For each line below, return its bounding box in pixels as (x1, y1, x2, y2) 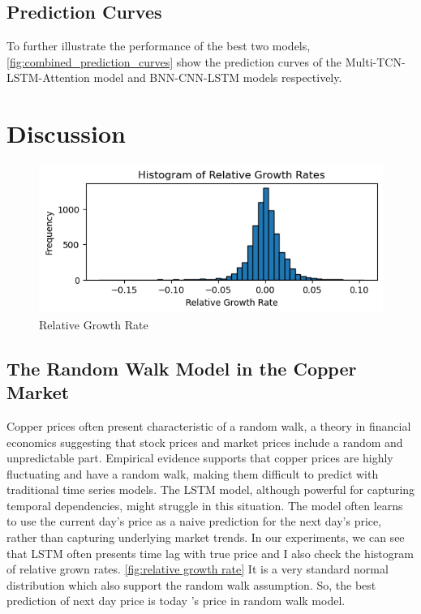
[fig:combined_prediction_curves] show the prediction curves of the (6, 53, 342, 70)
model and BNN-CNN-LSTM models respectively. (93, 69, 342, 86)
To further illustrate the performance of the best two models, (6, 37, 311, 54)
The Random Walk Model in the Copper (6, 355, 357, 380)
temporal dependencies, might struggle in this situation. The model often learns (6, 496, 403, 513)
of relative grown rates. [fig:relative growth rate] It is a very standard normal (6, 560, 389, 578)
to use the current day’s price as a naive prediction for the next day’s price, (6, 513, 382, 530)
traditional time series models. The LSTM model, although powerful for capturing (6, 481, 415, 498)
